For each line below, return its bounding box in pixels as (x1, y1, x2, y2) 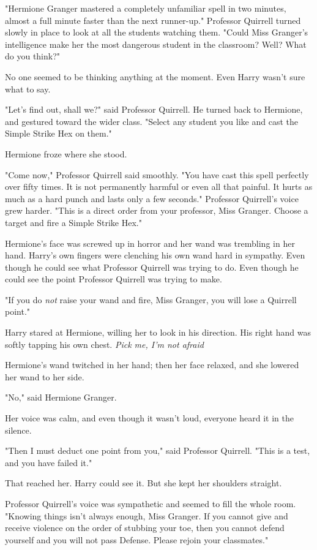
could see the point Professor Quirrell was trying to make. (5, 273, 222, 285)
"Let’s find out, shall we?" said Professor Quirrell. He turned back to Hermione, (5, 103, 303, 116)
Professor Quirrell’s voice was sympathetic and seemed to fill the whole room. (5, 497, 296, 510)
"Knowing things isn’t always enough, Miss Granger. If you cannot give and (5, 509, 288, 522)
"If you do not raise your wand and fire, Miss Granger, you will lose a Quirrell (5, 293, 297, 306)
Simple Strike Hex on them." (5, 127, 112, 140)
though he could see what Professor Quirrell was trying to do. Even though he (5, 260, 299, 273)
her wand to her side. (5, 370, 84, 383)
